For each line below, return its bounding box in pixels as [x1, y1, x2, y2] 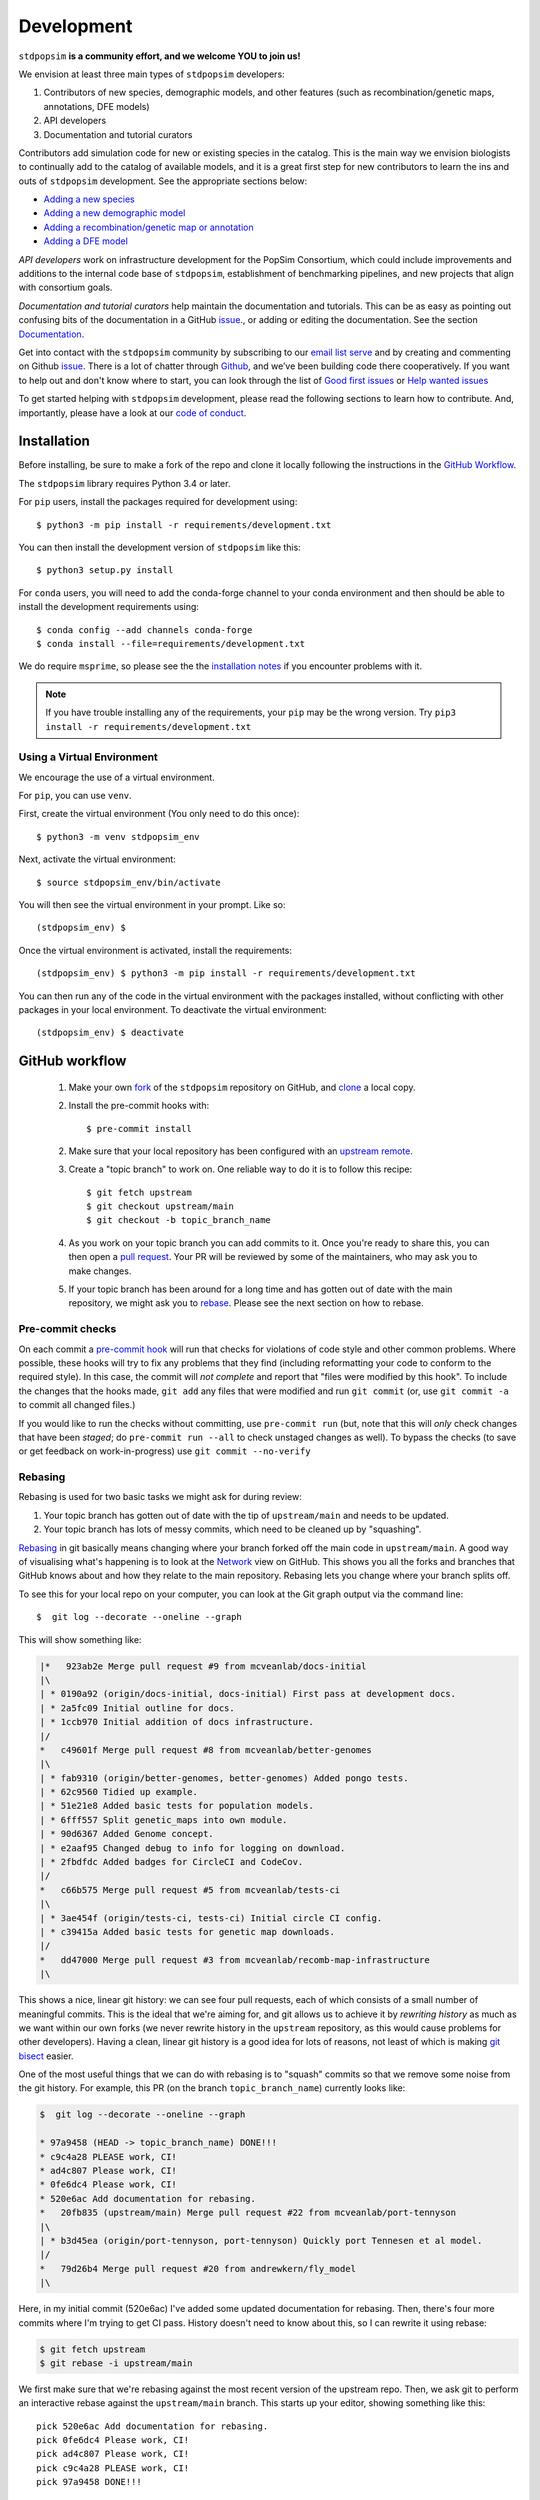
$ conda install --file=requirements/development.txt [36, 638, 305, 649]
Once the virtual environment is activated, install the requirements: [18, 944, 293, 956]
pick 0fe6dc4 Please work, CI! [36, 2435, 190, 2446]
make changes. [68, 1265, 132, 1277]
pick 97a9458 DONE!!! [36, 2476, 142, 2488]
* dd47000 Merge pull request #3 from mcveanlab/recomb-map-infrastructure [39, 1954, 430, 1965]
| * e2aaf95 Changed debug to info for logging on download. [39, 1842, 346, 1854]
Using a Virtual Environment [18, 750, 159, 764]
